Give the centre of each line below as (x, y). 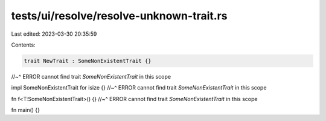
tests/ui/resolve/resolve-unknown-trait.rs (119, 16)
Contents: (23, 45)
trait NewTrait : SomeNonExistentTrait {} (88, 61)
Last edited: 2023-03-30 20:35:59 (54, 34)
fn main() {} (26, 110)
